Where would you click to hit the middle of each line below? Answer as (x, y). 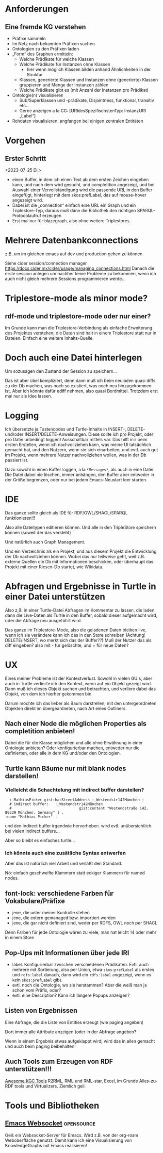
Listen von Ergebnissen (41, 1011)
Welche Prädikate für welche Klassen (57, 59)
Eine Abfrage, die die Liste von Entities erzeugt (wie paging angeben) (74, 1022)
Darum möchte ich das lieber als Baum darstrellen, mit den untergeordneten (81, 703)
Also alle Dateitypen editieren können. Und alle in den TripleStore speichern (81, 527)
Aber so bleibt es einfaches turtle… (40, 840)
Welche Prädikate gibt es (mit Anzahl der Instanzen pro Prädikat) (84, 90)
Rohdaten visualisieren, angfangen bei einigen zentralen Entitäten (77, 121)
